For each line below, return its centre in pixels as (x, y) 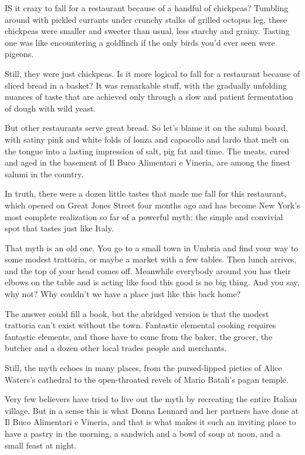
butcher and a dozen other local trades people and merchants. (116, 348)
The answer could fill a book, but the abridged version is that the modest (137, 313)
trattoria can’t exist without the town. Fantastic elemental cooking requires (140, 325)
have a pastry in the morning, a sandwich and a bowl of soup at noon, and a (143, 433)
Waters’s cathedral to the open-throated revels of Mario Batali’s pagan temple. (147, 379)
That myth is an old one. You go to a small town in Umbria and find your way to (152, 247)
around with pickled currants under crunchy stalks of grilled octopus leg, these (146, 19)
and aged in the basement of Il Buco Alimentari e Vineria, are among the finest (148, 162)
